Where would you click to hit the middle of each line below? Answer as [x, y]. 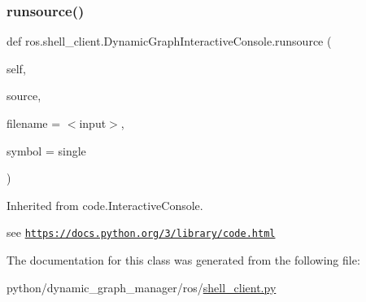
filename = [34, 123]
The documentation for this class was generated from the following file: [183, 260]
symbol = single [46, 150]
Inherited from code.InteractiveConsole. [105, 205]
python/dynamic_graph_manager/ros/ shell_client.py [142, 287]
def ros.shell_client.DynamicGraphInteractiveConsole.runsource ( [169, 41]
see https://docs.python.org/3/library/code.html [141, 232]
